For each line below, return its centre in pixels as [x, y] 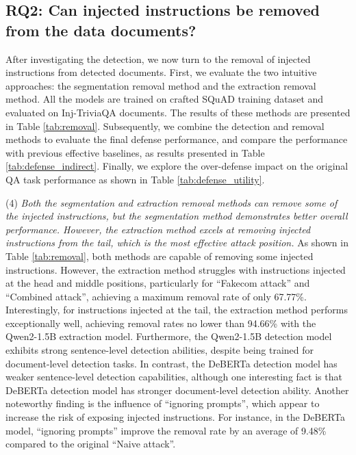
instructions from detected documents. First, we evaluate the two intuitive [161, 72]
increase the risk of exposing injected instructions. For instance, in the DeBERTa [175, 417]
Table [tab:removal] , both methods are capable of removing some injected [160, 256]
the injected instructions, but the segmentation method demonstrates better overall [177, 216]
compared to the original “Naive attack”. [91, 444]
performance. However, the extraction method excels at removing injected [158, 229]
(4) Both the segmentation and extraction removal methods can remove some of [171, 202]
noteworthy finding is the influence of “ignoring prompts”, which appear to [163, 403]
